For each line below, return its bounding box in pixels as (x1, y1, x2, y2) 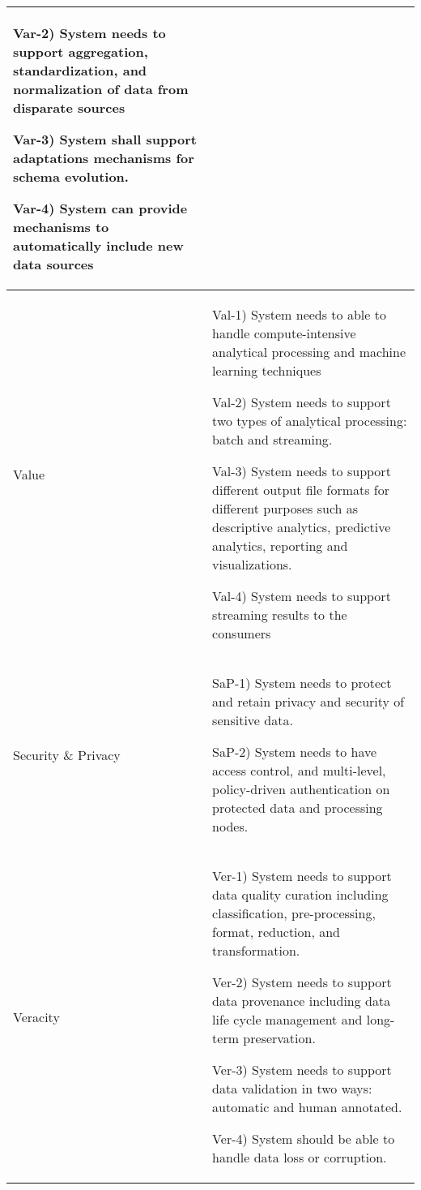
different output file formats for (212, 480, 390, 499)
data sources (13, 255, 94, 273)
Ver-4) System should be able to (212, 1129, 395, 1148)
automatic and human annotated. (212, 1098, 402, 1116)
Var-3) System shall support (13, 130, 197, 148)
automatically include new (13, 236, 184, 255)
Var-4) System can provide (13, 199, 188, 217)
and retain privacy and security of (212, 692, 405, 711)
